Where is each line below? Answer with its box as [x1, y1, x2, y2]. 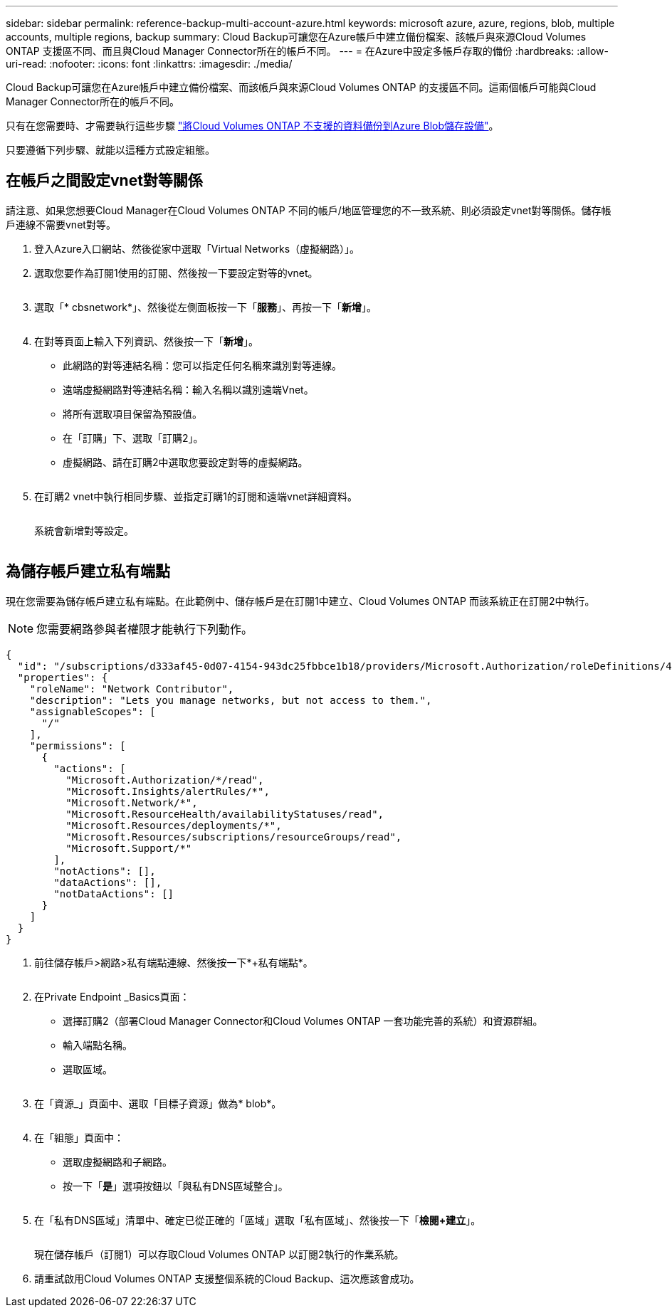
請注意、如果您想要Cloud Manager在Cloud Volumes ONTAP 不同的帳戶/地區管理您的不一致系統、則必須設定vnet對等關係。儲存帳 [6, 204, 611, 216]
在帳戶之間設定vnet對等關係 [6, 172, 203, 190]
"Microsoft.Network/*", [65, 796, 198, 808]
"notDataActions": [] [53, 887, 174, 900]
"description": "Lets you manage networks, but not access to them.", [29, 694, 432, 706]
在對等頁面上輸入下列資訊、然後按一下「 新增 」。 [34, 334, 258, 347]
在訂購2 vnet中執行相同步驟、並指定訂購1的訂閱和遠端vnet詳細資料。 [34, 490, 357, 502]
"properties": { [17, 671, 108, 683]
